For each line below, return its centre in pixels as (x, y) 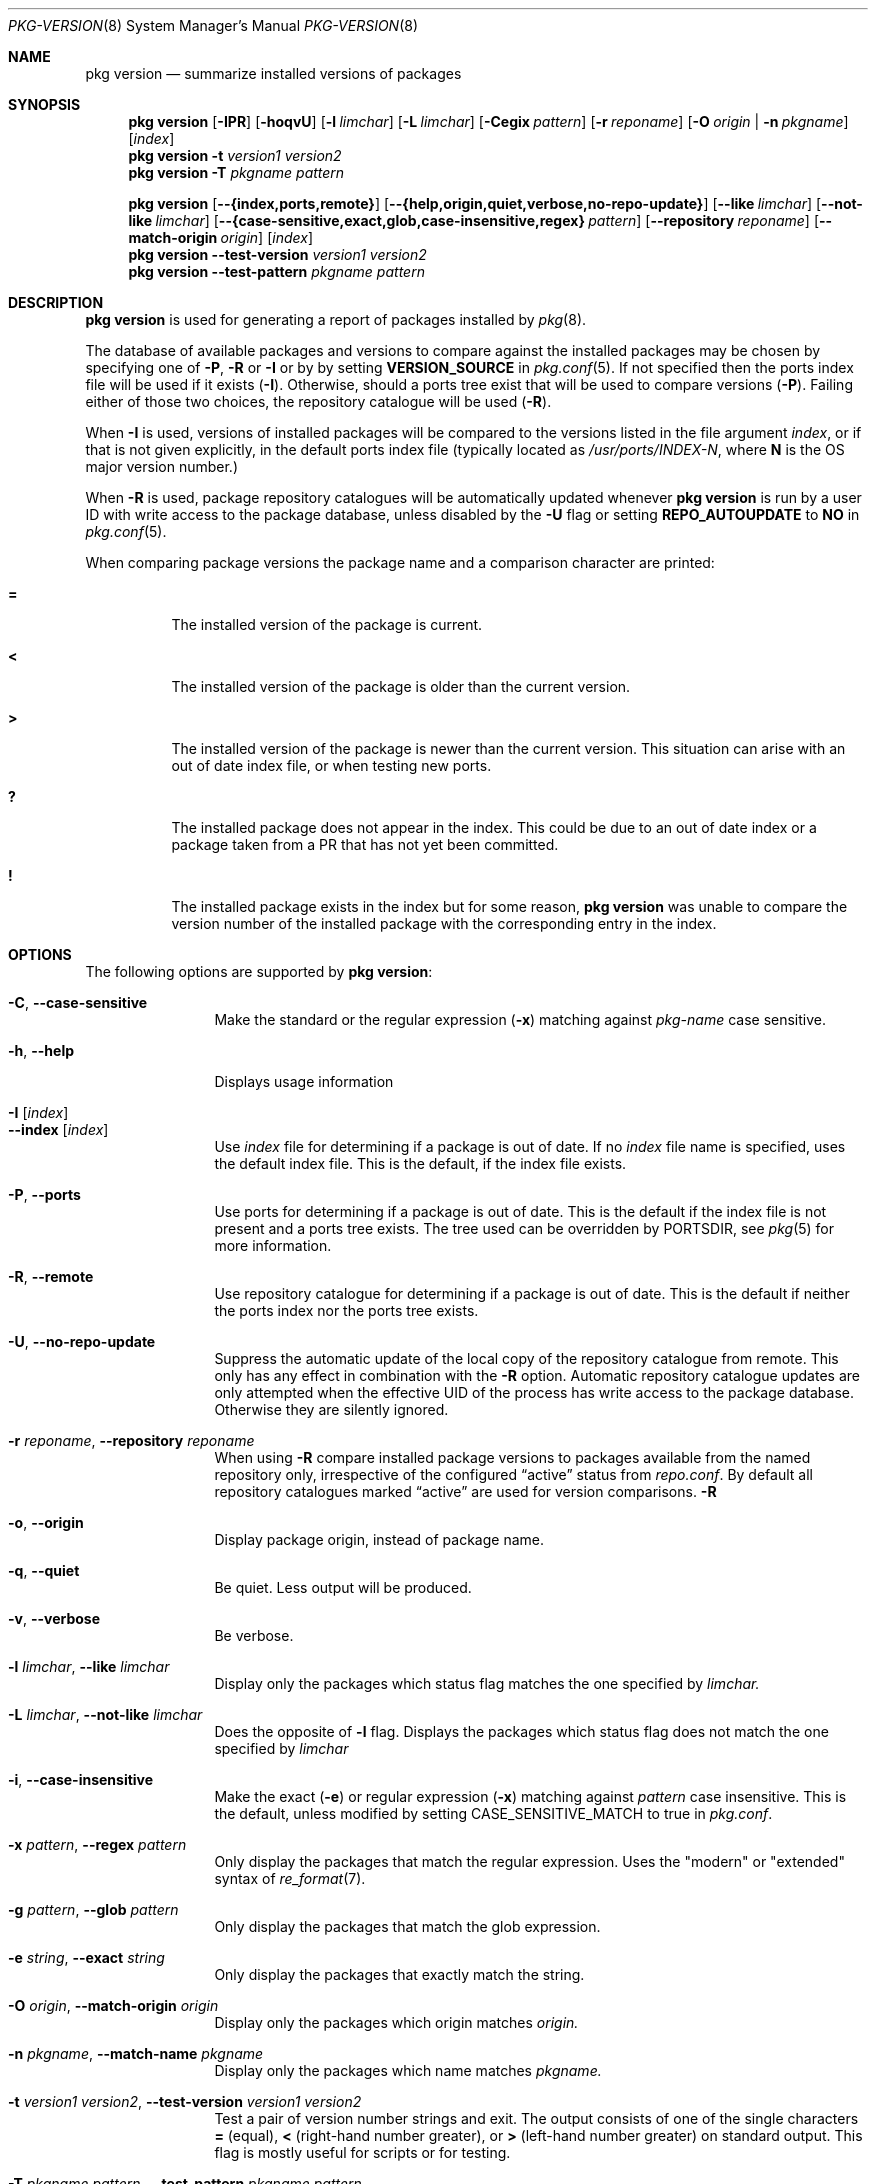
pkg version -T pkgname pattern (236, 172)
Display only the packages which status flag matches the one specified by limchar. (487, 1683)
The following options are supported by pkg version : (259, 971)
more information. (273, 1245)
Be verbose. (254, 1635)
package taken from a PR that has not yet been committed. (365, 844)
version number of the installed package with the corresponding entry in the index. (444, 923)
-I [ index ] (38, 1112)
